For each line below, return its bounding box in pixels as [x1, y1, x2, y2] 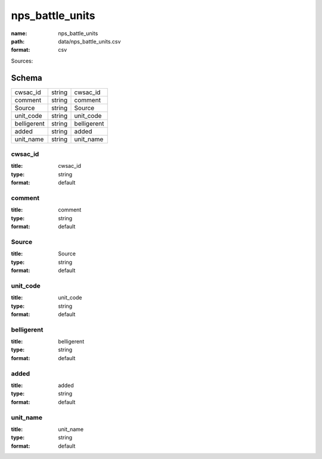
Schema [11, 73, 43, 83]
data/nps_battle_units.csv [58, 38, 121, 45]
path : [11, 38, 25, 45]
